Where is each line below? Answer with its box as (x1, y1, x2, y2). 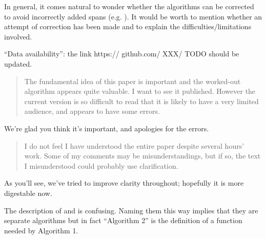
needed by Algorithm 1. (4, 225, 78, 235)
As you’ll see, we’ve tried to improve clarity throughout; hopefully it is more (4, 177, 244, 188)
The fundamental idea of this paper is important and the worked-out (24, 75, 241, 86)
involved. (4, 31, 32, 42)
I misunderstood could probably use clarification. (24, 160, 178, 171)
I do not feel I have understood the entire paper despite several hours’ (24, 140, 244, 151)
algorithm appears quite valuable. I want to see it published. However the (24, 86, 256, 96)
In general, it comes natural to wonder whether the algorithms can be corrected (4, 1, 254, 11)
